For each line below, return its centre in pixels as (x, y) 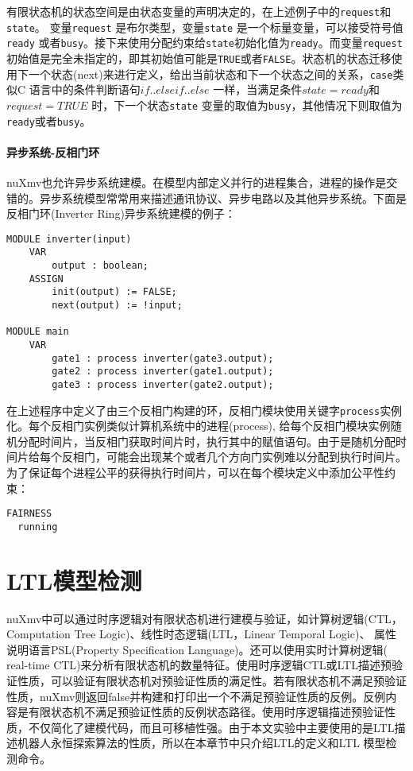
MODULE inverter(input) (69, 239)
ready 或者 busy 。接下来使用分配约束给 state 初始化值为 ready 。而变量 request (205, 43)
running (38, 527)
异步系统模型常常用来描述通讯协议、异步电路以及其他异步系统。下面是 (223, 198)
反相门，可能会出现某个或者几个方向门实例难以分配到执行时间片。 (234, 457)
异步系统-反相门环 (53, 151)
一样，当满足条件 (258, 89)
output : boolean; (100, 266)
